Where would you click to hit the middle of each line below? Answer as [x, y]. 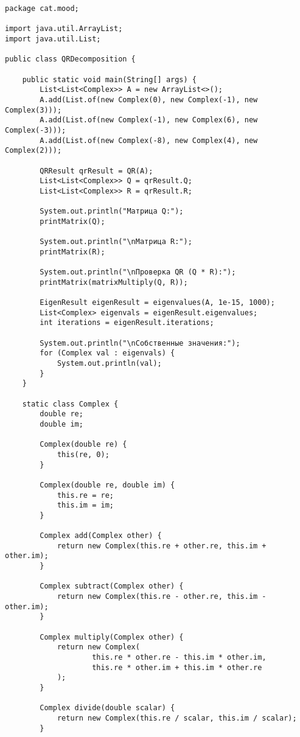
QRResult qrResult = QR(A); [96, 171]
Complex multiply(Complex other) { [112, 637]
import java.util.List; [53, 39]
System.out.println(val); [109, 363]
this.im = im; [85, 505]
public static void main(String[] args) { [109, 79]
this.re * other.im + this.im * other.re [177, 667]
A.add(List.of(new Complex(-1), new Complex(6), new [149, 120]
